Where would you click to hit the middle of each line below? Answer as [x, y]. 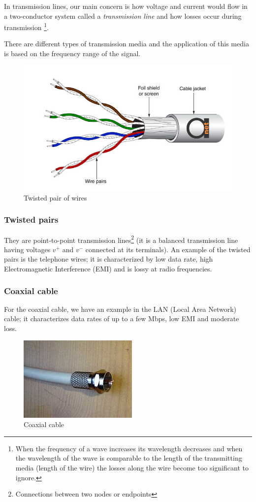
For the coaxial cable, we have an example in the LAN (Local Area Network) [120, 309]
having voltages [27, 249]
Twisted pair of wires [55, 197]
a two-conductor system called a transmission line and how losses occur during [123, 16]
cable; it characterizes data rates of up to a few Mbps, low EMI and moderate [122, 318]
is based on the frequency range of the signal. [72, 53]
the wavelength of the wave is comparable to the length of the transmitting [129, 458]
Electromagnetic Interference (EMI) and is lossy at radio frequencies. [108, 268]
